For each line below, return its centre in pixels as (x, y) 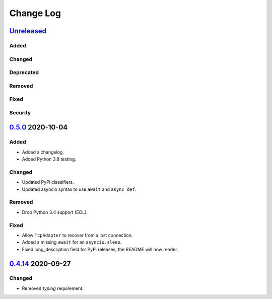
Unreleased (28, 31)
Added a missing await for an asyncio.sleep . (72, 242)
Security (20, 112)
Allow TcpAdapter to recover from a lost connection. (77, 235)
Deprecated (24, 72)
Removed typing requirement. (53, 288)
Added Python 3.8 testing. (49, 159)
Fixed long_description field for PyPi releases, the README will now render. (100, 249)
